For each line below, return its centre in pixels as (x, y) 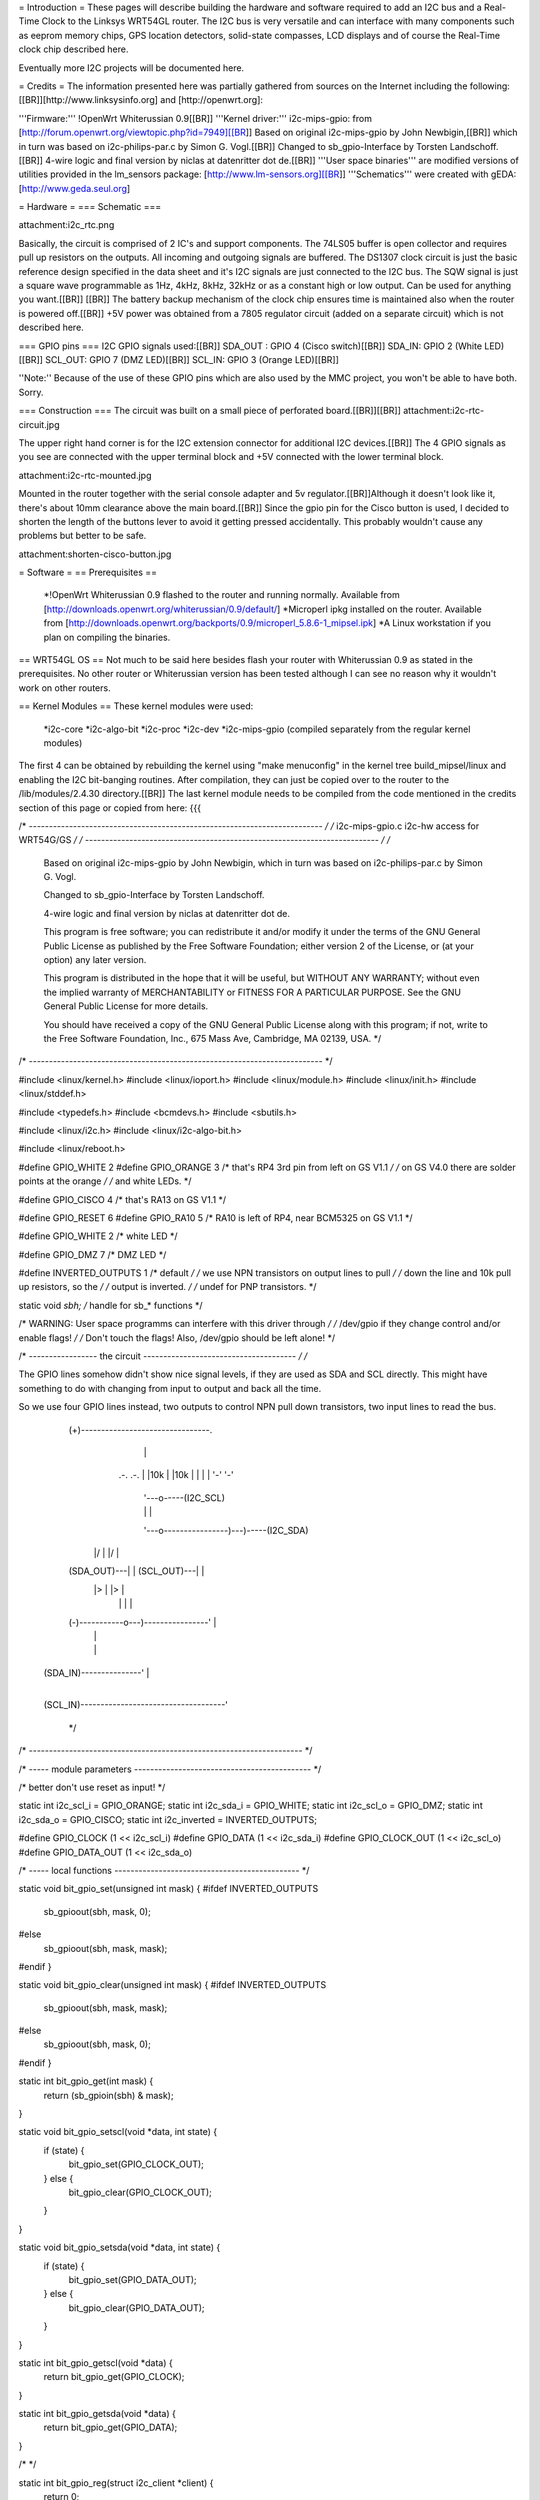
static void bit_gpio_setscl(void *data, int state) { (118, 2132)
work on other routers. (64, 687)
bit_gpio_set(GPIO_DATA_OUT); (132, 2279)
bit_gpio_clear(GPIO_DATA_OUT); (136, 2307)
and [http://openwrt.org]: (212, 100)
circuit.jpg (39, 424)
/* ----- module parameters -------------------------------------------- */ (170, 1769)
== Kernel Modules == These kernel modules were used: (136, 706)
